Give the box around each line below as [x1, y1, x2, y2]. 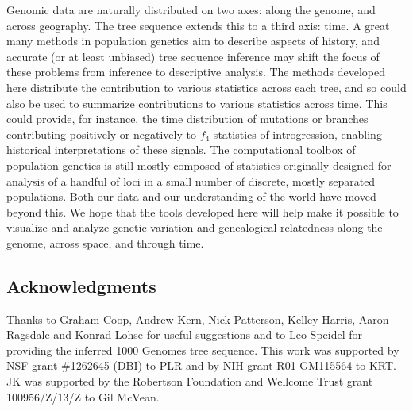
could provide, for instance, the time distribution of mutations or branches [6, 110, 369, 127]
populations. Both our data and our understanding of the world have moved [6, 188, 376, 205]
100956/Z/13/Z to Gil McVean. [6, 388, 160, 405]
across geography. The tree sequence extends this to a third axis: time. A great [6, 17, 390, 33]
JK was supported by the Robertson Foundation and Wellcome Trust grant [6, 373, 373, 390]
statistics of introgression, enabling [213, 125, 382, 142]
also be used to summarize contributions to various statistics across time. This [6, 94, 388, 111]
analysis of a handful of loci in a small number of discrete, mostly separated [6, 172, 376, 189]
